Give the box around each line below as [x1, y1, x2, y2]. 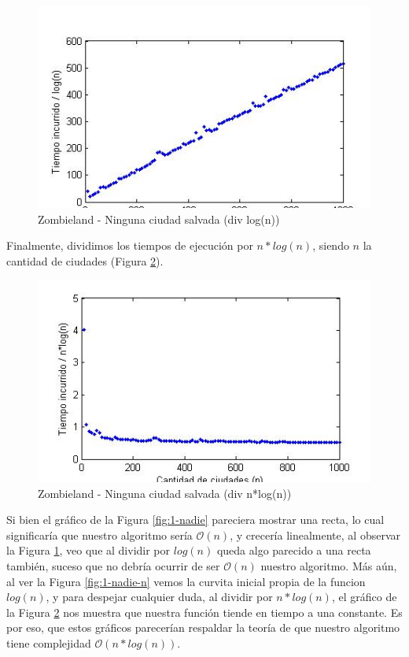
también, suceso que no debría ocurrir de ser [6, 557, 220, 573]
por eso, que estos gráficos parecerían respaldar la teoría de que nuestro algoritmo [6, 619, 400, 636]
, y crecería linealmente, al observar [230, 526, 400, 543]
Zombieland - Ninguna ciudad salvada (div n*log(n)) [38, 484, 292, 501]
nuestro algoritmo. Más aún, [260, 557, 397, 573]
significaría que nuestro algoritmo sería [6, 526, 193, 543]
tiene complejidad [6, 634, 91, 651]
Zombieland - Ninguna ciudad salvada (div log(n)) [38, 210, 280, 227]
